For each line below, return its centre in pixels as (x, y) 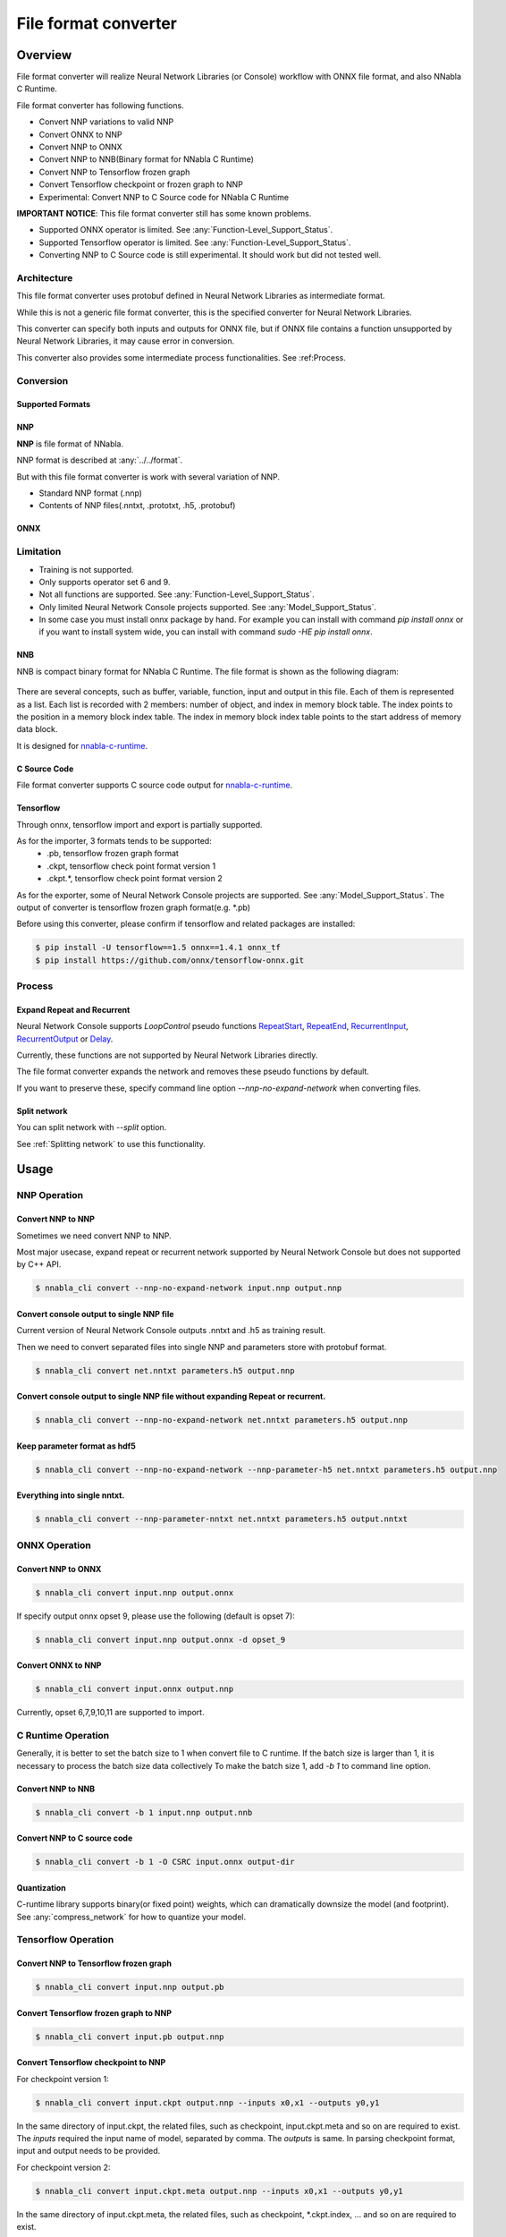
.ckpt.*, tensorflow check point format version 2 (135, 879)
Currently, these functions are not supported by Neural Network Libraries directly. (167, 1055)
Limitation (39, 552)
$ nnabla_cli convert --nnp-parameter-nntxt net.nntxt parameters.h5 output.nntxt (222, 1519)
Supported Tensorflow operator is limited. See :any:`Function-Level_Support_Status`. (195, 242)
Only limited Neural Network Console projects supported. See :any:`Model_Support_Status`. (208, 607)
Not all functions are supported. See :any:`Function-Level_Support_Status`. (177, 594)
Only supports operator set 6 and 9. (105, 582)
